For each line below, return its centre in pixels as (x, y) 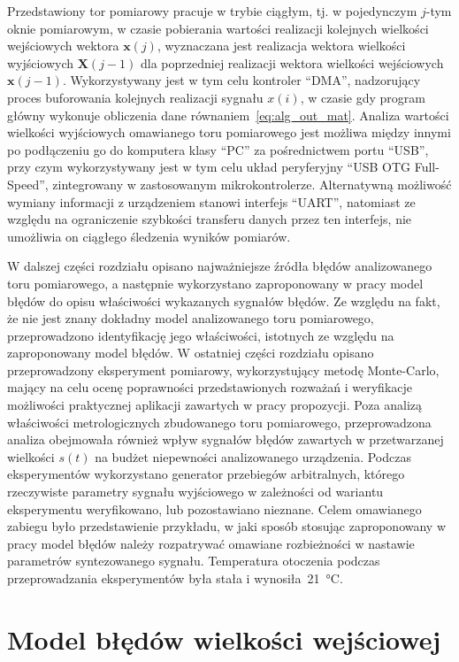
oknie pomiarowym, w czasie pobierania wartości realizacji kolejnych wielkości (218, 28)
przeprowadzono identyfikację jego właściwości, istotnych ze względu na (201, 335)
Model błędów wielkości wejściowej (224, 639)
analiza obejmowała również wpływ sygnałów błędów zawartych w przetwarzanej (226, 439)
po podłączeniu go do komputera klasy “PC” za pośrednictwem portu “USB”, (218, 149)
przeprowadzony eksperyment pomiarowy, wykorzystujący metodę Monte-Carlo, (223, 369)
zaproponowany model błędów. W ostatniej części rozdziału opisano (191, 353)
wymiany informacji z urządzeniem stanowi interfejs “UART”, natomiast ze (211, 201)
